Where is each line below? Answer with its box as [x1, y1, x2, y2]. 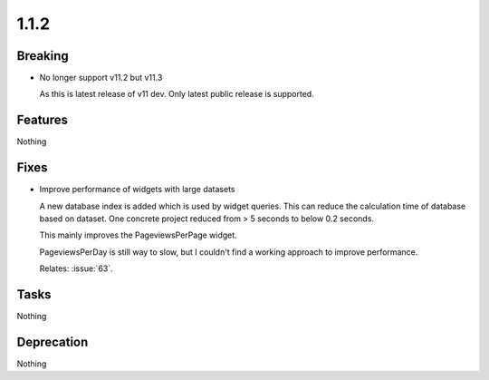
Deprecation [16, 334, 89, 349]
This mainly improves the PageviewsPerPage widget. [39, 229, 237, 240]
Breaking [16, 48, 70, 63]
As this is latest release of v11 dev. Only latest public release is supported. [39, 89, 314, 100]
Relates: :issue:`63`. [39, 263, 113, 274]
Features [16, 112, 68, 128]
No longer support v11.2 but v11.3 [39, 73, 163, 83]
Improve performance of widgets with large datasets [39, 184, 235, 195]
